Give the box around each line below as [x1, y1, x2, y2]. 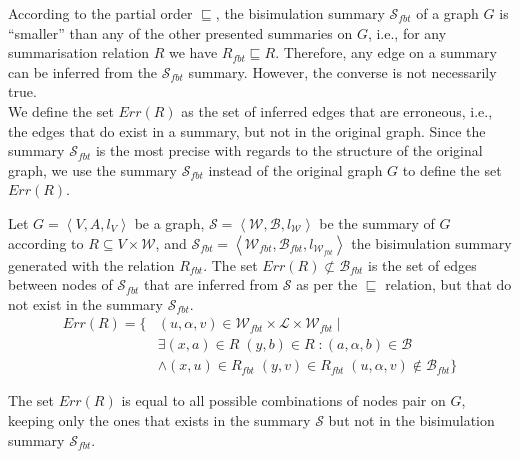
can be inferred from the [8, 61, 158, 82]
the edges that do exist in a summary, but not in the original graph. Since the [8, 120, 486, 141]
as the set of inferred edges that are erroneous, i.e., [181, 100, 493, 121]
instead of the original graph [208, 159, 383, 180]
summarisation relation [8, 42, 150, 63]
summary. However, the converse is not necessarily [188, 61, 497, 82]
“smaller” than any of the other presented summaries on [8, 22, 353, 43]
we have [168, 42, 218, 63]
